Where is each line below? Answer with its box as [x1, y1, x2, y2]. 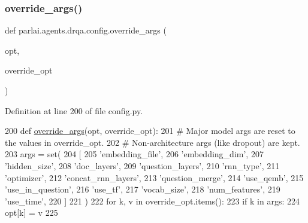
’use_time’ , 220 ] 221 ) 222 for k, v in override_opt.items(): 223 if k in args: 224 [5, 194, 300, 207]
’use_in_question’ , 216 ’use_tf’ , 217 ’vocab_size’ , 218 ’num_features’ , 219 [5, 183, 280, 195]
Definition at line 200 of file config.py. [5, 104, 143, 117]
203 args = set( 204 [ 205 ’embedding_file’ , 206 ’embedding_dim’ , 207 [5, 148, 264, 160]
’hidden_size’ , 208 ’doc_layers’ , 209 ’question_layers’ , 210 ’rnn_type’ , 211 [5, 159, 280, 172]
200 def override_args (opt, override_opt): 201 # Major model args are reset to [5, 124, 295, 137]
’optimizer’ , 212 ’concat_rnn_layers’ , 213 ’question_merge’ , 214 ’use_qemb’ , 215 [5, 171, 304, 184]
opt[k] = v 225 [5, 206, 58, 219]
